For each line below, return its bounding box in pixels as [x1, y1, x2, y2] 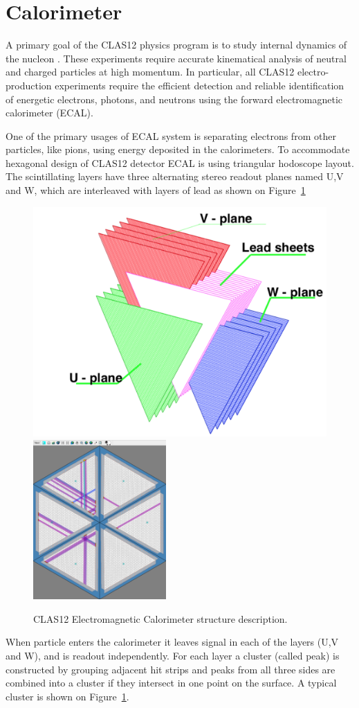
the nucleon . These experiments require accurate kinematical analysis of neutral [6, 51, 347, 65]
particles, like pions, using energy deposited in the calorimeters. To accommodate [6, 142, 350, 157]
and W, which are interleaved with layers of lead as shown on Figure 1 [6, 183, 306, 197]
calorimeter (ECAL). [6, 105, 93, 120]
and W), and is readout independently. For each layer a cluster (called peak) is [6, 648, 340, 663]
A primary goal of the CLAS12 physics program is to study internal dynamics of [6, 37, 347, 52]
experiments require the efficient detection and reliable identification [55, 78, 344, 92]
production [6, 78, 52, 92]
